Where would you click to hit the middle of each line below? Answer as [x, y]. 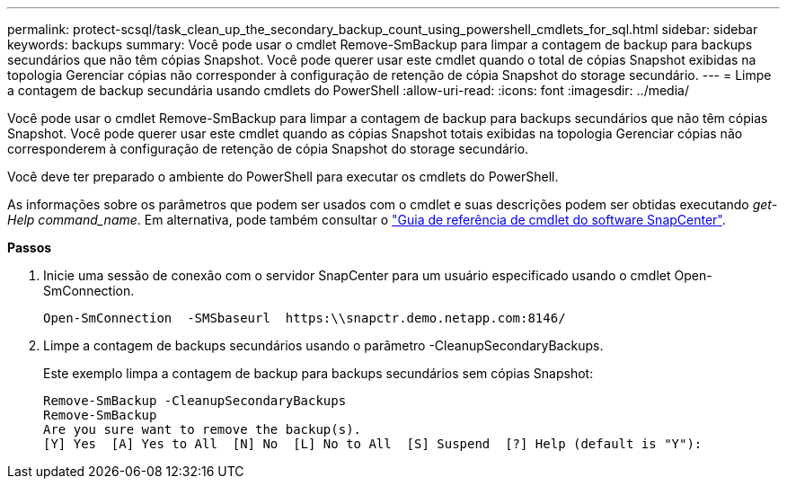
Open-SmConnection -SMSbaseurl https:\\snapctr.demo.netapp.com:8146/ [305, 318]
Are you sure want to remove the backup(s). [203, 429]
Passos [30, 247]
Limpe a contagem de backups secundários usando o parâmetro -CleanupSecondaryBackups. [323, 345]
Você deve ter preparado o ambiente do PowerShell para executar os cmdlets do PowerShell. [283, 177]
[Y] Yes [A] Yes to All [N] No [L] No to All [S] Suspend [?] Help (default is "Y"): [373, 444]
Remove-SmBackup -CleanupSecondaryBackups [195, 401]
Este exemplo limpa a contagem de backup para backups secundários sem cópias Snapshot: [318, 373]
